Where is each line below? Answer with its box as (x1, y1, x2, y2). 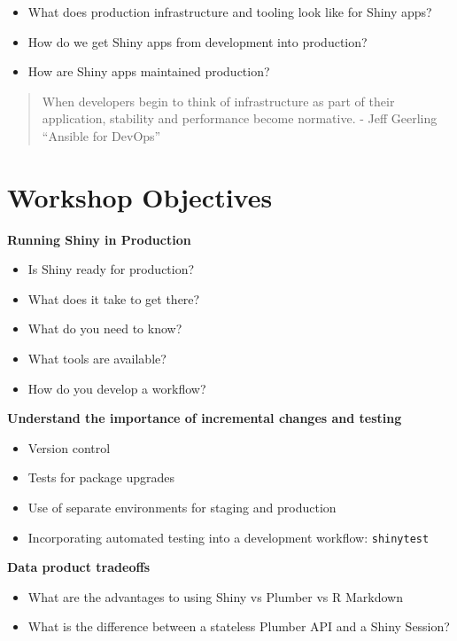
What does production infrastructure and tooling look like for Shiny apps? (27, 3, 432, 20)
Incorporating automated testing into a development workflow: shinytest (27, 528, 430, 546)
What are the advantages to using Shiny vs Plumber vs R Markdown (27, 587, 403, 606)
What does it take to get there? (27, 289, 200, 308)
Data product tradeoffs (7, 558, 151, 576)
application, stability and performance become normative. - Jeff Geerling (42, 109, 438, 128)
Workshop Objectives (7, 178, 273, 215)
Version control (27, 438, 111, 457)
